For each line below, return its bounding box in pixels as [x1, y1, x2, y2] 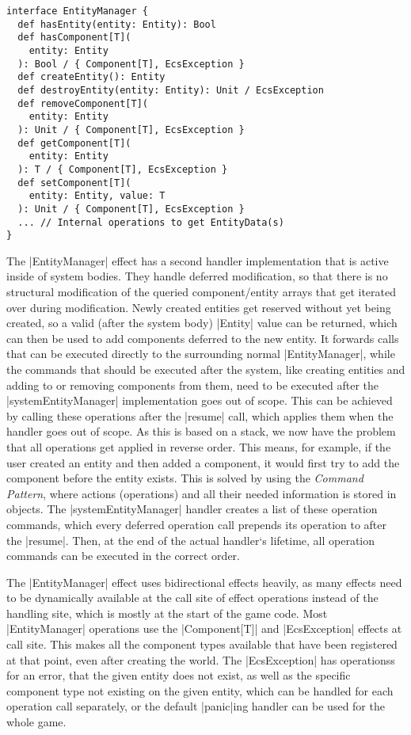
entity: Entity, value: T [29, 190, 166, 202]
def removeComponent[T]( [17, 97, 148, 109]
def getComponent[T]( [17, 137, 131, 149]
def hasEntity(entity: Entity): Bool [17, 18, 216, 30]
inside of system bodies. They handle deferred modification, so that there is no [6, 268, 388, 284]
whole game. [6, 714, 67, 730]
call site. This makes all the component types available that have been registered [6, 636, 398, 653]
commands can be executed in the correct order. [6, 547, 240, 564]
